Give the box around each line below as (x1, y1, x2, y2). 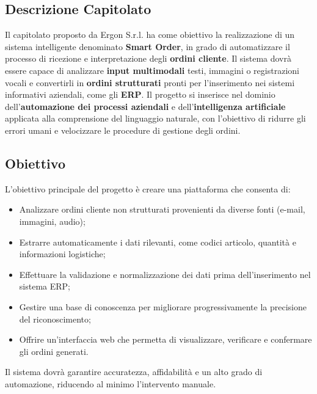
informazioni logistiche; (19, 247, 106, 260)
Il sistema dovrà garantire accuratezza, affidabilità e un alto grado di (5, 365, 263, 378)
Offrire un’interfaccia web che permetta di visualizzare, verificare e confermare (19, 333, 312, 346)
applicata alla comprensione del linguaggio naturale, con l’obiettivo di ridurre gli (5, 112, 306, 125)
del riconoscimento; (19, 312, 91, 325)
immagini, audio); (19, 214, 86, 227)
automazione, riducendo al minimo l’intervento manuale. (5, 377, 216, 390)
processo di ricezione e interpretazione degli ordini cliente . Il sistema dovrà (5, 52, 291, 65)
